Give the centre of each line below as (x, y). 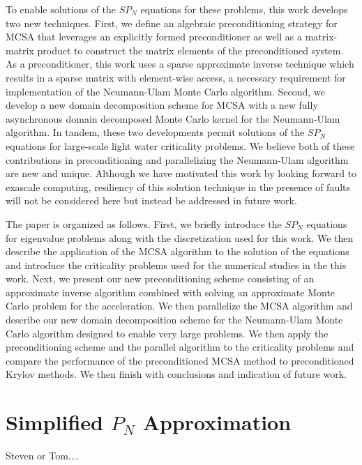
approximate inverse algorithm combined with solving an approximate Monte (171, 292)
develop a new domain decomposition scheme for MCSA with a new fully (162, 105)
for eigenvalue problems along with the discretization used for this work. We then (180, 237)
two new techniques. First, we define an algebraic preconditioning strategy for (172, 23)
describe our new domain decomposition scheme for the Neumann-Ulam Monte (174, 320)
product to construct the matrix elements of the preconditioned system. (190, 50)
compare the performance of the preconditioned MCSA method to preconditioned (180, 360)
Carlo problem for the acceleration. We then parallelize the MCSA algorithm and (179, 306)
